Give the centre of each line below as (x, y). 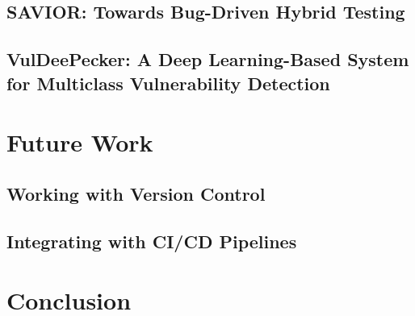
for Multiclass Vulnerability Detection (168, 83)
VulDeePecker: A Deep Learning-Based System (208, 59)
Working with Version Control (136, 193)
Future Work (80, 142)
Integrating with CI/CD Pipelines (152, 241)
